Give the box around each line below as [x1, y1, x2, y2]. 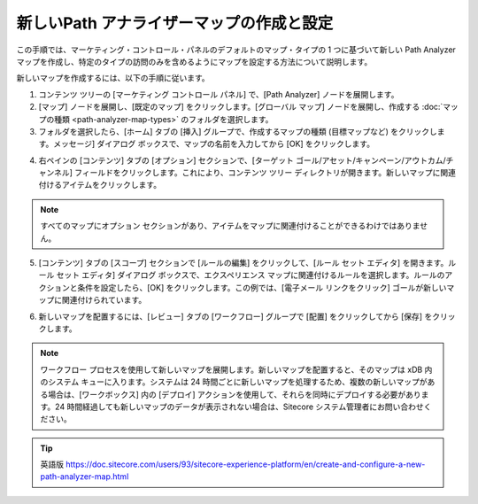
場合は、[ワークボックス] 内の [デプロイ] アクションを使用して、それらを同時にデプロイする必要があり [47, 389, 421, 399]
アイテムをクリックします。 [61, 180, 162, 190]
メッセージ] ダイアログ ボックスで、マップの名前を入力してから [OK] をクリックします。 [53, 138, 375, 150]
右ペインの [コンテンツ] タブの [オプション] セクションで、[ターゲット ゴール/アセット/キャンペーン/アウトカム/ [38, 155, 446, 166]
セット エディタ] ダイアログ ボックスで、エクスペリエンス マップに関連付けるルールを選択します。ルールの [56, 270, 445, 281]
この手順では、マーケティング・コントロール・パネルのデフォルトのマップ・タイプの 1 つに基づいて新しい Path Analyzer [16, 44, 456, 55]
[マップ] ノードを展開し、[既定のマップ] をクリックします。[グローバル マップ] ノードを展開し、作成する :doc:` [38, 102, 443, 112]
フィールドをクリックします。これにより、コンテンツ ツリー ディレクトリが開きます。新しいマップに [73, 167, 441, 178]
